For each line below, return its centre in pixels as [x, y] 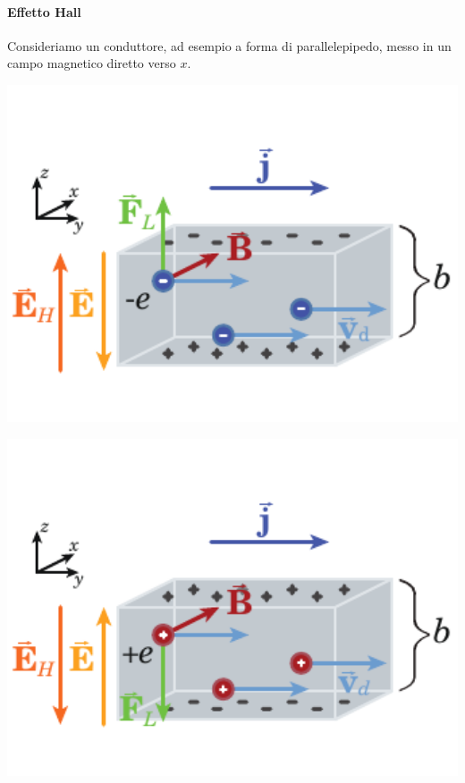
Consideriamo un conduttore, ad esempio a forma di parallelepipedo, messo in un [229, 45]
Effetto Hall [44, 11]
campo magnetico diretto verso [92, 63]
